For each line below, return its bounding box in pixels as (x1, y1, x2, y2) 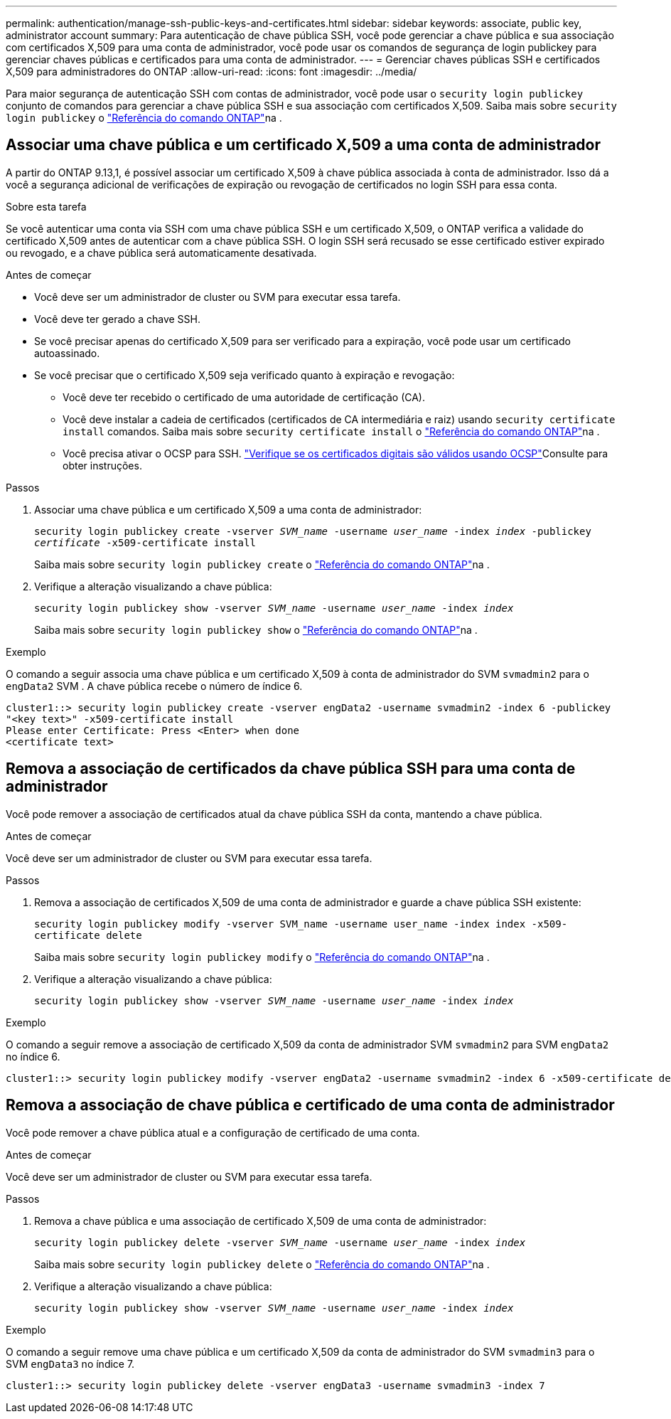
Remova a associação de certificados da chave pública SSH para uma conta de (6, 760, 576, 778)
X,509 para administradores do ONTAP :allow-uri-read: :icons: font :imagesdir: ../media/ (6, 65, 417, 78)
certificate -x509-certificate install (34, 536, 256, 548)
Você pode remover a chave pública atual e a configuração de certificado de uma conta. (6, 1126, 420, 1139)
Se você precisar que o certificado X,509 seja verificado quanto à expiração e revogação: (34, 368, 455, 381)
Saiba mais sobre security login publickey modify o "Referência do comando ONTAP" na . (34, 950, 490, 963)
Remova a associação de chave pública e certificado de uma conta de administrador (6, 1096, 615, 1115)
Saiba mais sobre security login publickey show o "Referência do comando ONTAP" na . (34, 623, 478, 636)
